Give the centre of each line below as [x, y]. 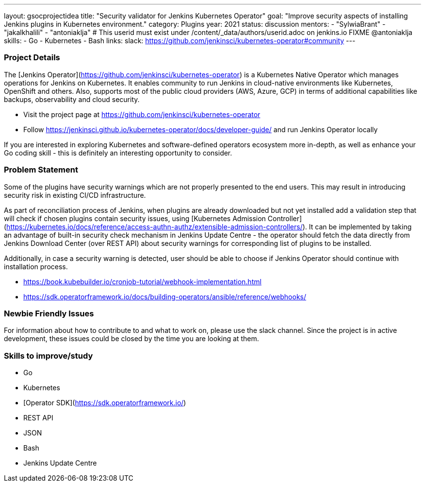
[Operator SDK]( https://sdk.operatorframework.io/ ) [105, 403]
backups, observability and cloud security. [72, 99]
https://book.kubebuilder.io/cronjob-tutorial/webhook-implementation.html [142, 281]
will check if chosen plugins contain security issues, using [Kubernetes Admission [135, 218]
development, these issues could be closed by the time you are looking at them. [131, 339]
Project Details [32, 58]
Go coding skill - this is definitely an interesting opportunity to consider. [118, 153]
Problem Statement [41, 170]
